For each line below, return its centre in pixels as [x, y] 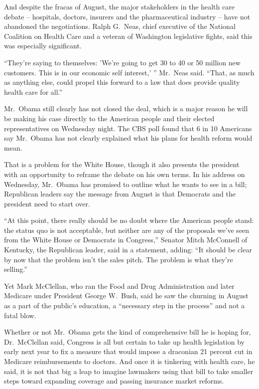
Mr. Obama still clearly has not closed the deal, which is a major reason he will [126, 108]
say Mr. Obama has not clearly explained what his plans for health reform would [128, 138]
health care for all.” [33, 92]
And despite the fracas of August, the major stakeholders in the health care [119, 6]
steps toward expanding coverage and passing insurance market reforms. [114, 381]
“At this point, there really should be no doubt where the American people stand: [129, 220]
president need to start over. [47, 203]
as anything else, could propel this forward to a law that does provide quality [122, 82]
